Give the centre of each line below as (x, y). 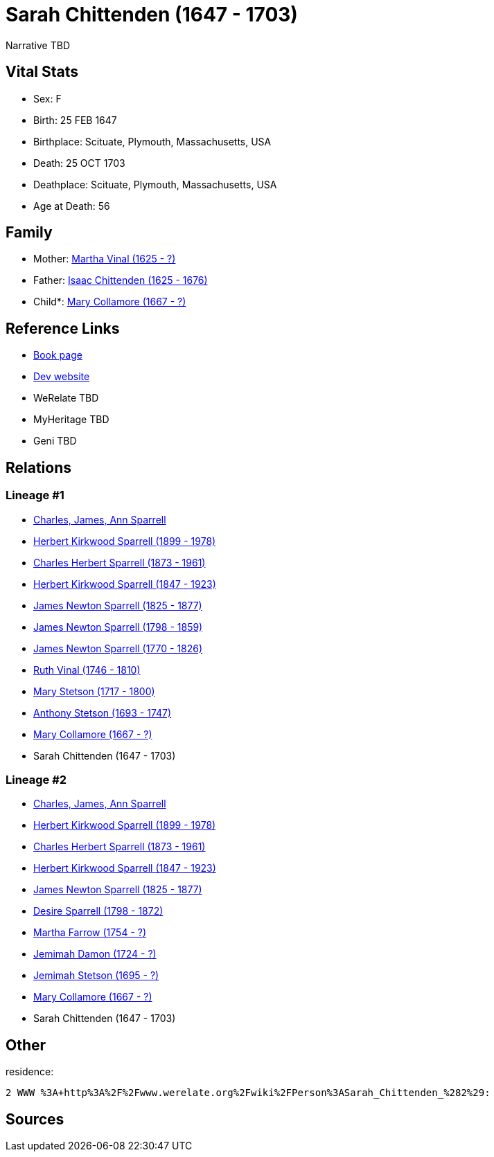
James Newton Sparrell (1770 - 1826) (118, 648)
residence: (30, 1072)
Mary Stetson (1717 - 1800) (94, 691)
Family (29, 233)
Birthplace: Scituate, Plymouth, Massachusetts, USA (152, 141)
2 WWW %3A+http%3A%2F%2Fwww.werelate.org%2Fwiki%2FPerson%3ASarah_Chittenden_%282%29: (248, 1093)
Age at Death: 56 (72, 206)
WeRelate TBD (66, 398)
